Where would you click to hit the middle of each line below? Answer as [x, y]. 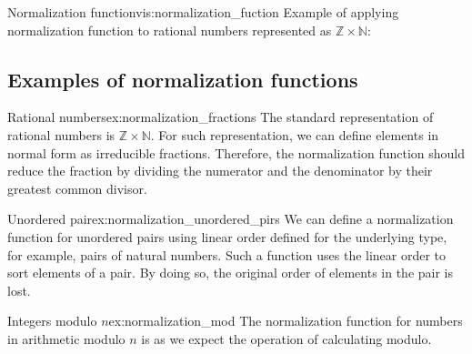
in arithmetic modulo [66, 338]
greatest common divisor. [77, 188]
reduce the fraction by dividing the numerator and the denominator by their [220, 171]
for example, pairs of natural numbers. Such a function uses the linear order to [227, 254]
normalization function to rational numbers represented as [170, 30]
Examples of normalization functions [183, 79]
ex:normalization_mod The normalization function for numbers [286, 321]
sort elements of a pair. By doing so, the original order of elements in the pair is [231, 273]
